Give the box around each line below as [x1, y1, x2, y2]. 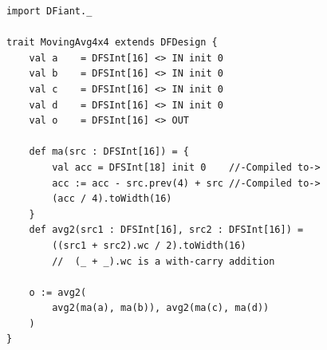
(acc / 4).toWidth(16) [52, 193, 172, 205]
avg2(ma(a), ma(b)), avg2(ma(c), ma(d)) [52, 302, 270, 314]
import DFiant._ [6, 6, 93, 17]
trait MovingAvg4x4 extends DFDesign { [6, 37, 218, 49]
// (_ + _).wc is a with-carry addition [52, 255, 275, 267]
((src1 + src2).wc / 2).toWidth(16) [52, 239, 246, 251]
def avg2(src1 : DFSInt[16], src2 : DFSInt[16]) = [29, 224, 304, 236]
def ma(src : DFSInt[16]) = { [29, 146, 189, 158]
